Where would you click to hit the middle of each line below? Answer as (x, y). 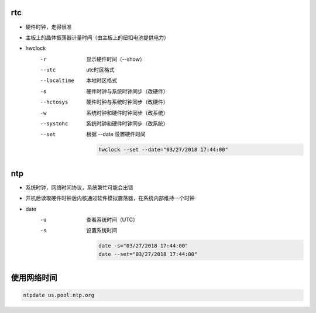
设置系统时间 (102, 231)
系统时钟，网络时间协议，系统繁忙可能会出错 (79, 187)
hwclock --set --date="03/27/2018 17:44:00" (163, 150)
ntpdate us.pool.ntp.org (59, 295)
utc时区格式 (100, 70)
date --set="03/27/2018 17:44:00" (148, 254)
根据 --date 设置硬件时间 (116, 134)
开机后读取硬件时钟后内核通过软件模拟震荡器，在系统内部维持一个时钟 (110, 198)
